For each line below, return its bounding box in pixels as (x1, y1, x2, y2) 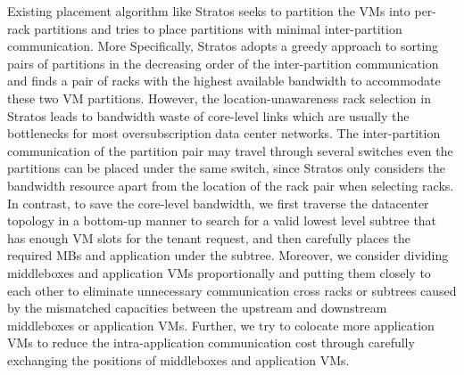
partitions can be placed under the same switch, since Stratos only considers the (7, 159, 446, 177)
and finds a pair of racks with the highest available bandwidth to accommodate (7, 71, 441, 90)
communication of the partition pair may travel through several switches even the (7, 141, 453, 159)
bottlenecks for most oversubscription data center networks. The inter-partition (7, 124, 441, 143)
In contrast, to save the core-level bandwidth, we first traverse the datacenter (7, 193, 429, 212)
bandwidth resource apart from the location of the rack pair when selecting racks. (7, 175, 454, 194)
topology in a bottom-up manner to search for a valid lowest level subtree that (7, 211, 437, 230)
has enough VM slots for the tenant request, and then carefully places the (7, 228, 411, 247)
